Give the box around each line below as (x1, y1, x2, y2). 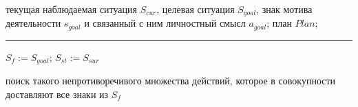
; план (266, 16, 292, 30)
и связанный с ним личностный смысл (84, 16, 246, 30)
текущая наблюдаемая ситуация (6, 2, 137, 16)
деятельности (6, 16, 61, 30)
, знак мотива (256, 2, 313, 16)
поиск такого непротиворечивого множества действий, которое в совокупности (6, 73, 336, 88)
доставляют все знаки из (6, 86, 109, 101)
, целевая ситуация (156, 2, 235, 16)
